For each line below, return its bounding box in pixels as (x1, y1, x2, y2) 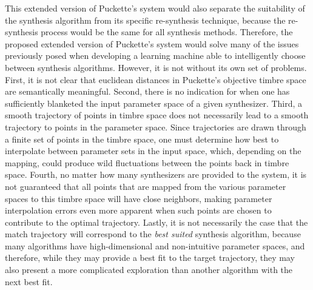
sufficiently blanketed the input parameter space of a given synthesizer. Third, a (5, 96, 303, 109)
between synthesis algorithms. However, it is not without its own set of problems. (5, 61, 307, 73)
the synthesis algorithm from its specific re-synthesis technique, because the (5, 13, 286, 26)
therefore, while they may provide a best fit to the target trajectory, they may (5, 251, 295, 264)
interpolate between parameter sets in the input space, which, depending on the (5, 144, 301, 157)
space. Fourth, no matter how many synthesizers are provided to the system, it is (5, 168, 307, 181)
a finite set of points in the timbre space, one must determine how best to (5, 132, 279, 145)
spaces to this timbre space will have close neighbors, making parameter (5, 192, 272, 204)
